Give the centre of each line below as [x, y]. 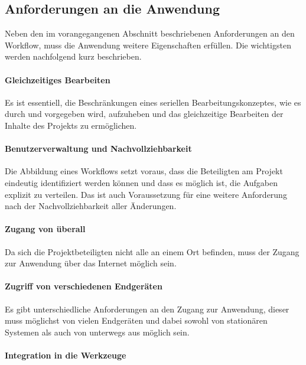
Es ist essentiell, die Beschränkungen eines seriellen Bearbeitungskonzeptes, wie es [153, 102]
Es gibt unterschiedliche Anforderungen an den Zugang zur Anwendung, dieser [147, 309]
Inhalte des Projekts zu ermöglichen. [71, 125]
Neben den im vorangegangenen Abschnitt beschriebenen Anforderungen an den [150, 33]
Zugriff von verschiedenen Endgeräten [84, 286]
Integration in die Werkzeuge [66, 355]
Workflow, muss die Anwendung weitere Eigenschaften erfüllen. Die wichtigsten [148, 45]
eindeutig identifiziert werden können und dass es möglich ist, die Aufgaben [141, 182]
